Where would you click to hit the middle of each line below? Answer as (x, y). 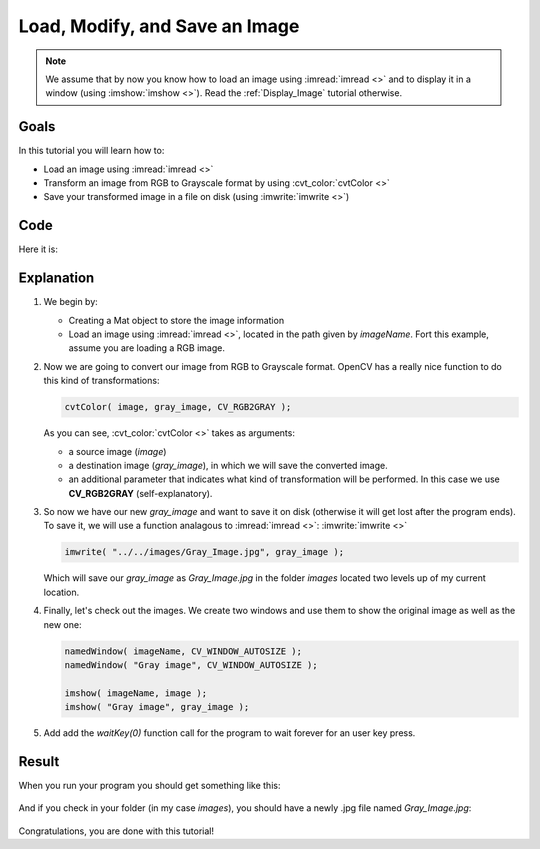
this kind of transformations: (101, 381)
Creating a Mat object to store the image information (176, 320)
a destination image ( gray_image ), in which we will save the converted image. (228, 465)
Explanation (56, 278)
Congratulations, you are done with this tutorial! (116, 831)
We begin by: (71, 302)
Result (39, 761)
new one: (62, 624)
